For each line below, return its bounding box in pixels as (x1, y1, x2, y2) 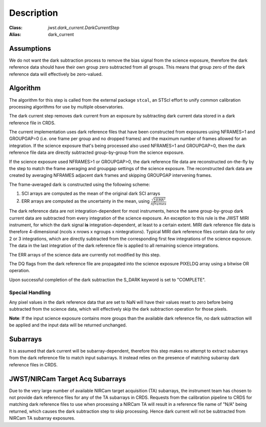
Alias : (9, 31, 22, 37)
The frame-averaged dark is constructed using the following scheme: (9, 181, 150, 187)
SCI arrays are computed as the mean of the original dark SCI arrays (21, 190, 160, 197)
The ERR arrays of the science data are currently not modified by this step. (9, 251, 161, 257)
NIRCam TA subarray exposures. (9, 415, 76, 421)
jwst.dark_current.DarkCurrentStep (48, 25, 120, 31)
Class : (9, 25, 23, 31)
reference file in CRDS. (9, 120, 56, 126)
